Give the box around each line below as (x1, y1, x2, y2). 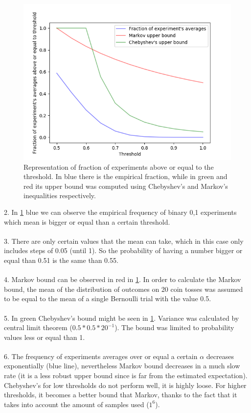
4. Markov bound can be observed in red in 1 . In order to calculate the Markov (4, 274, 241, 284)
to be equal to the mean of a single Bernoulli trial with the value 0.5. (4, 293, 211, 304)
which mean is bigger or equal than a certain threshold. (4, 216, 170, 227)
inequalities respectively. (23, 190, 96, 201)
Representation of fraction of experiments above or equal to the (23, 161, 214, 172)
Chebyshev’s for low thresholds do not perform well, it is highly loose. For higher (4, 380, 247, 390)
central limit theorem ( (4, 322, 72, 333)
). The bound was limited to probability (114, 322, 234, 333)
